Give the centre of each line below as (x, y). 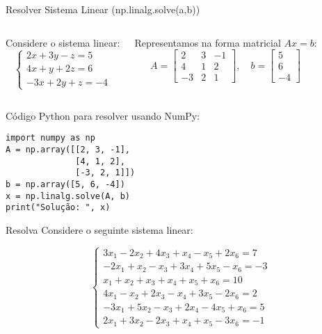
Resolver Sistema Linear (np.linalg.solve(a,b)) (103, 9)
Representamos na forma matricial (208, 42)
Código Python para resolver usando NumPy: (103, 115)
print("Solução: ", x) (58, 208)
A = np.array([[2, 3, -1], (68, 150)
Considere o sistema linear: (63, 42)
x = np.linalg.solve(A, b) (68, 196)
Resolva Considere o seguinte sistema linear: (99, 229)
